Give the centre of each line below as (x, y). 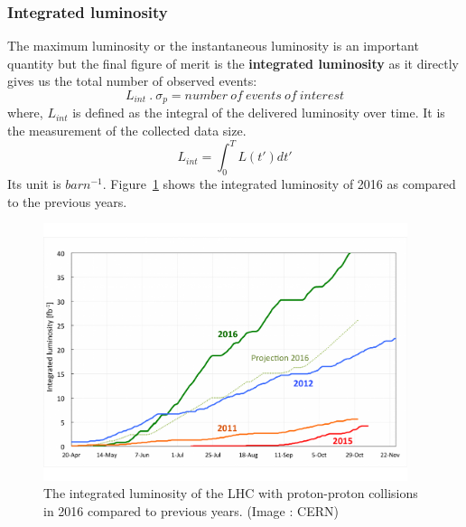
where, (25, 113)
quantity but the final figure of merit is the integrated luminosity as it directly (233, 63)
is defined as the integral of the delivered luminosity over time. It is (259, 113)
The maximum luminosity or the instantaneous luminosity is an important (213, 46)
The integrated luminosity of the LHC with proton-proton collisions (231, 493)
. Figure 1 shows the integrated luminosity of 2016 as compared (279, 183)
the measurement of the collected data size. (127, 131)
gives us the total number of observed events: (132, 81)
